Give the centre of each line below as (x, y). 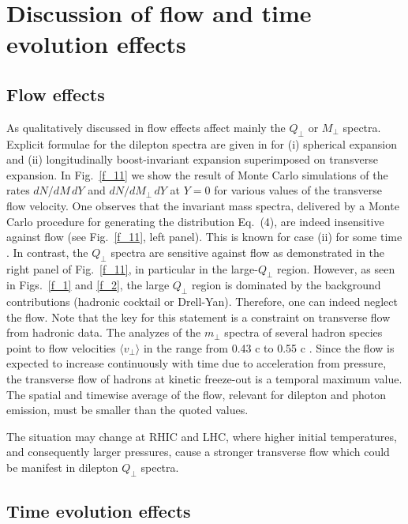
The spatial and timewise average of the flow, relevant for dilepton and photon (196, 394)
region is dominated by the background (286, 285)
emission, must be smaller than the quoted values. (127, 410)
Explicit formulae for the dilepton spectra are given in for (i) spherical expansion (202, 143)
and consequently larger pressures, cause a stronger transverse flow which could (198, 452)
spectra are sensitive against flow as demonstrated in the (248, 252)
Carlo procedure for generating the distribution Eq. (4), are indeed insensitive (195, 221)
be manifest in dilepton (62, 467)
